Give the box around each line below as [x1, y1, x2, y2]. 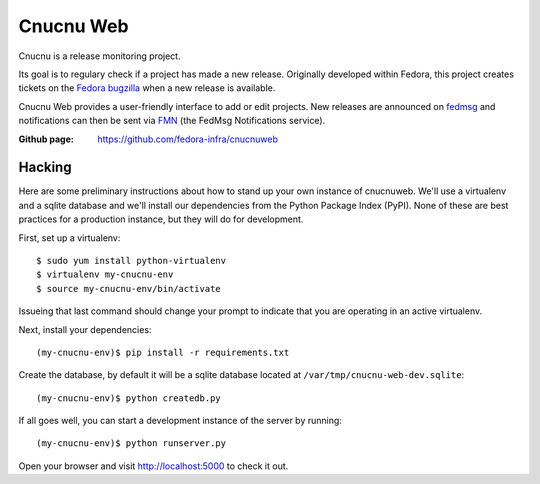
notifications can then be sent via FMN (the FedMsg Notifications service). [18, 115, 326, 127]
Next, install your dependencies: [18, 323, 152, 335]
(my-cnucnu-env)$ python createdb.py [36, 392, 222, 404]
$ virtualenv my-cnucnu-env [36, 269, 174, 280]
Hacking [18, 159, 72, 176]
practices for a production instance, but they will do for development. [18, 213, 304, 225]
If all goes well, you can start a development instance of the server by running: [18, 415, 342, 427]
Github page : [18, 133, 74, 145]
